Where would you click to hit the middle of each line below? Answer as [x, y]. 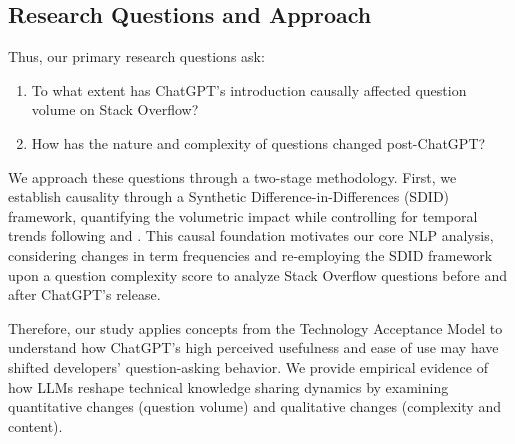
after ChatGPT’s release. [84, 294]
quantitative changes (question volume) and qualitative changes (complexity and [254, 406]
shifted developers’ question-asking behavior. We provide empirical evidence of [248, 366]
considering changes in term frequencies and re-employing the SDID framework [250, 254]
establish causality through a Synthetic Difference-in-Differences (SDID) [229, 196]
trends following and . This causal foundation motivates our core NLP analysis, [251, 235]
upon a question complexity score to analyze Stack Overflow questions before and [257, 274]
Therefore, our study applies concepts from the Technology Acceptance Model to [255, 327]
